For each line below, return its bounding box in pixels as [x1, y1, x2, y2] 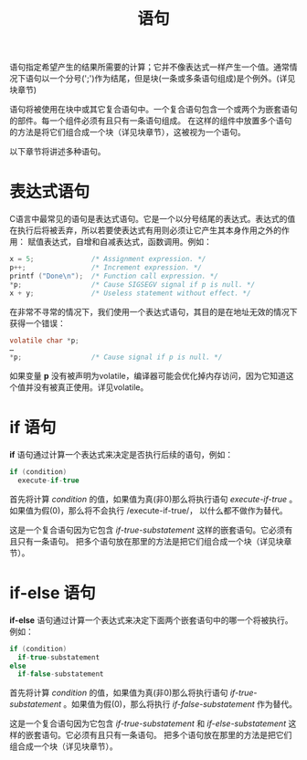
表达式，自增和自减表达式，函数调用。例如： [43, 237, 212, 248]
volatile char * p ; [9, 335, 79, 345]
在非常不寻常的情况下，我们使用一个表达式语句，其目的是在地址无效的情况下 [9, 306, 298, 317]
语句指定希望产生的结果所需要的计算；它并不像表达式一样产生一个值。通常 [9, 61, 290, 73]
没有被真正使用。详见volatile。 [33, 382, 149, 393]
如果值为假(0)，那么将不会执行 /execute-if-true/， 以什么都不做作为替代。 [9, 504, 288, 516]
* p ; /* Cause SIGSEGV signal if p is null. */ [9, 280, 256, 289]
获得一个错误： [9, 317, 66, 329]
